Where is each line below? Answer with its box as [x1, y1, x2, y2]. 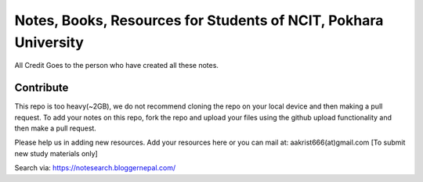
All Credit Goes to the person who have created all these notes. [14, 61, 219, 70]
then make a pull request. [14, 123, 97, 133]
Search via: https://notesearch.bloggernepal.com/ [14, 163, 176, 173]
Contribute [14, 81, 69, 95]
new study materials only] [14, 148, 98, 158]
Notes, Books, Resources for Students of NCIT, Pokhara [14, 12, 384, 29]
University [14, 34, 84, 51]
